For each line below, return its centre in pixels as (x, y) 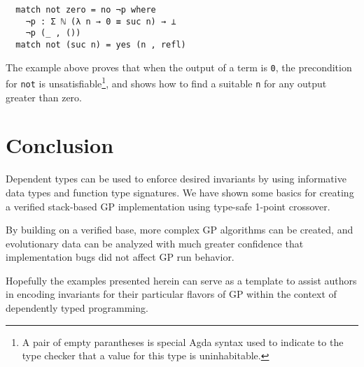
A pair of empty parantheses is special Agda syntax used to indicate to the (183, 341)
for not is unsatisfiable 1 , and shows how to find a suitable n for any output (166, 82)
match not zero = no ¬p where (86, 10)
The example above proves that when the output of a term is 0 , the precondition (179, 67)
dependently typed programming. (77, 308)
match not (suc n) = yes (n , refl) (101, 44)
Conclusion (60, 145)
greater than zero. (44, 97)
